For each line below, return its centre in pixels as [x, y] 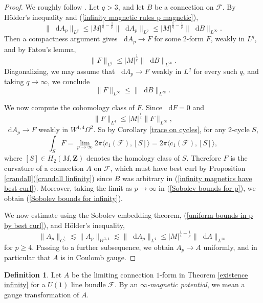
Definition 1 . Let [33, 274]
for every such [215, 71]
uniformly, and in [230, 247]
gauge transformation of [42, 294]
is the [239, 158]
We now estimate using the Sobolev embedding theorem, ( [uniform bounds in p [129, 215]
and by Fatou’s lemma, [40, 49]
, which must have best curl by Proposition [178, 168]
